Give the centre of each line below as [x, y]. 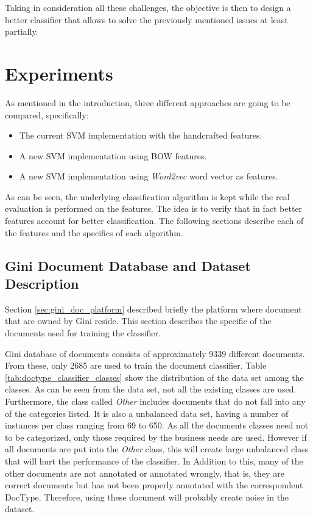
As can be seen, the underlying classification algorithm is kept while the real [147, 196]
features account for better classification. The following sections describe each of [154, 221]
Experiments [59, 73]
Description [42, 284]
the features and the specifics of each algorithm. [94, 232]
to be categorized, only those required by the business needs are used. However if [156, 437]
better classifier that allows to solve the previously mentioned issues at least [146, 19]
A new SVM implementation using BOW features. [113, 155]
